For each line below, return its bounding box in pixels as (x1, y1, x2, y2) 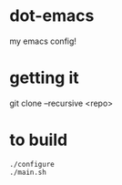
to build (9, 129, 68, 150)
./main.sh (9, 168, 47, 177)
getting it (9, 67, 79, 88)
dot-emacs (9, 5, 95, 26)
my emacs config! (9, 36, 77, 46)
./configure (9, 159, 55, 169)
